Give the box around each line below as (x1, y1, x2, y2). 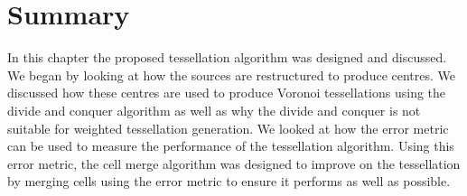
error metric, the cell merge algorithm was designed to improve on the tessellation (7, 154, 461, 173)
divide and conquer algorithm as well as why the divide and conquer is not (7, 100, 421, 119)
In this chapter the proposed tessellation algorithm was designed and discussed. (7, 48, 447, 67)
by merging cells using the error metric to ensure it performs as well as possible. (7, 172, 451, 191)
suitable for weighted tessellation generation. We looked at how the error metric (7, 118, 449, 137)
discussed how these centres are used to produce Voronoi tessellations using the (7, 83, 446, 102)
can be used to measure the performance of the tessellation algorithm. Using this (7, 136, 454, 155)
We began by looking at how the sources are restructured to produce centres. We (7, 65, 456, 84)
